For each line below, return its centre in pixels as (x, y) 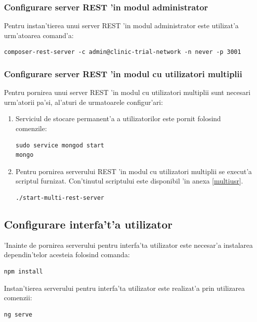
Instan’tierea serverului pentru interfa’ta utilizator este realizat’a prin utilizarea (125, 288)
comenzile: (31, 128)
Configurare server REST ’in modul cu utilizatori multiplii (123, 73)
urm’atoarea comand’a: (39, 35)
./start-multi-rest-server (60, 198)
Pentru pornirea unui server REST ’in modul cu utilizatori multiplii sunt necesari (127, 92)
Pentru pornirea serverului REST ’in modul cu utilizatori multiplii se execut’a (134, 171)
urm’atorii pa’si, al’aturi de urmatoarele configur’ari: (84, 102)
